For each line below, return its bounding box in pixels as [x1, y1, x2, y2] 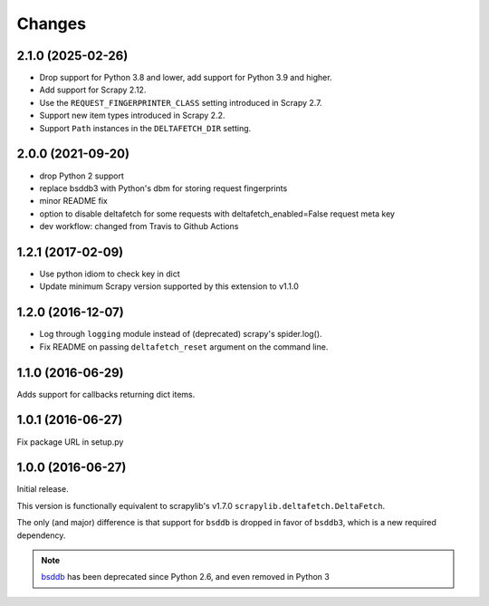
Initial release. [16, 484, 69, 495]
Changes [16, 14, 86, 34]
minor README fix [39, 196, 108, 207]
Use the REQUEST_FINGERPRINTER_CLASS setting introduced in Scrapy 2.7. [39, 97, 322, 108]
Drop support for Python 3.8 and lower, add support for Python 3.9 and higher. [39, 72, 332, 83]
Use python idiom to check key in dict [39, 268, 180, 279]
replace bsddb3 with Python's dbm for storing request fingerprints [39, 182, 288, 194]
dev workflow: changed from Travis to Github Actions [39, 221, 239, 232]
